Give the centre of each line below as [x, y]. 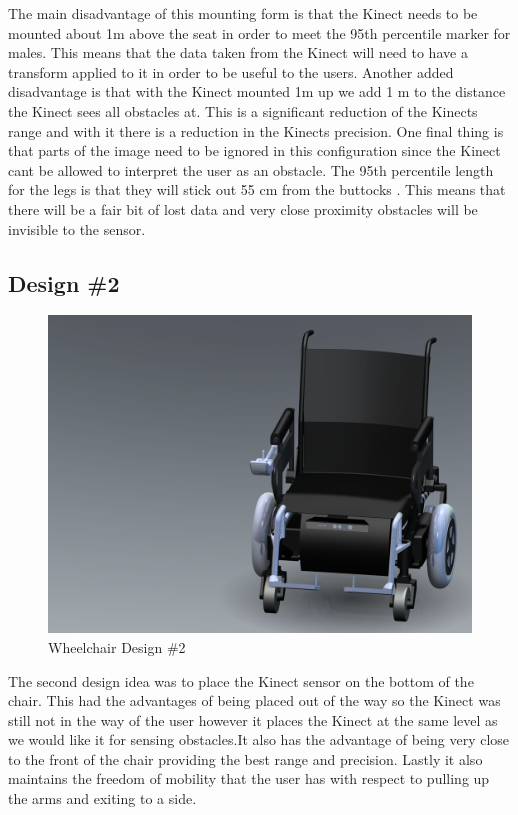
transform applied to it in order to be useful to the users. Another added [231, 71]
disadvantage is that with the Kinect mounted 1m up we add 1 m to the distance [257, 91]
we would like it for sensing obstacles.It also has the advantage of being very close [259, 739]
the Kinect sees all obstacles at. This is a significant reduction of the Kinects [243, 110]
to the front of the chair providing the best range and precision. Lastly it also [245, 758]
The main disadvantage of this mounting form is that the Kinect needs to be [243, 13]
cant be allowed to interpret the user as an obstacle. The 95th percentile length [251, 169]
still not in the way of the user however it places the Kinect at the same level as [253, 719]
